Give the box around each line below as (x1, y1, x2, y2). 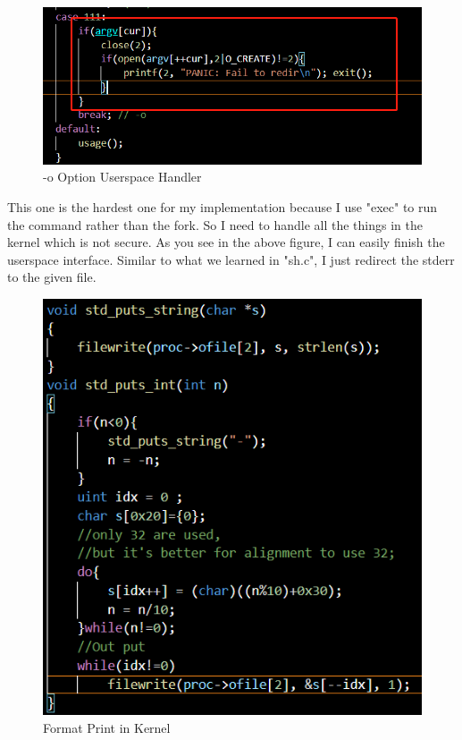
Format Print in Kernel (43, 718, 171, 736)
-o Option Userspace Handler (43, 167, 202, 186)
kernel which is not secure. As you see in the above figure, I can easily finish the (7, 233, 445, 251)
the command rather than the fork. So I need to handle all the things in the (7, 215, 423, 234)
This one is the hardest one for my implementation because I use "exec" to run (7, 197, 438, 216)
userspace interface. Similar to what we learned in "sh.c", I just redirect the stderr (7, 250, 455, 268)
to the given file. (7, 268, 97, 286)
